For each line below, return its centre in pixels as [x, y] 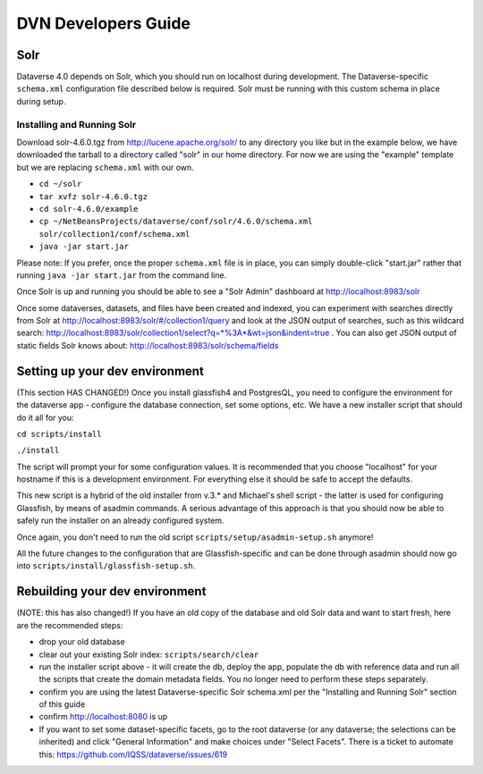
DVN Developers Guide [104, 23]
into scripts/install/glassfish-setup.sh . [106, 566]
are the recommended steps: [70, 625]
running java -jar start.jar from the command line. [122, 275]
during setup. [41, 101]
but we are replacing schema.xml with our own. [105, 167]
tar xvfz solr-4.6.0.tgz [93, 196]
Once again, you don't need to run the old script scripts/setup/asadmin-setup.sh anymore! [195, 537]
